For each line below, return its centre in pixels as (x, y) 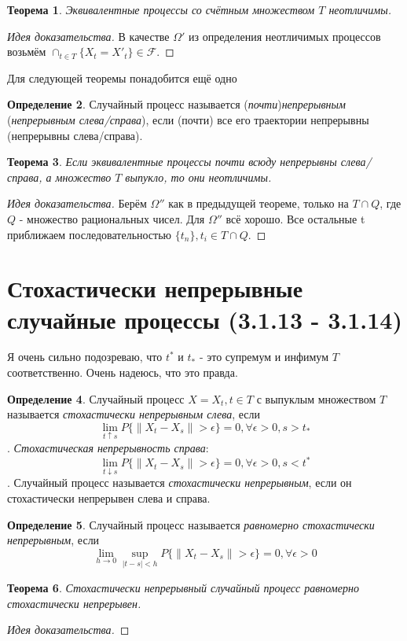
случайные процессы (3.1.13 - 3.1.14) (205, 319)
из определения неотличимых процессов (284, 36)
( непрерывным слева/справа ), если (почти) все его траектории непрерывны (188, 119)
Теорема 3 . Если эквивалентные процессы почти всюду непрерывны (172, 162)
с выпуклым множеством (316, 398)
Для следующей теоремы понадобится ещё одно (122, 77)
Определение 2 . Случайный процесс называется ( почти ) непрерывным (176, 104)
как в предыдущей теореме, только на (258, 203)
